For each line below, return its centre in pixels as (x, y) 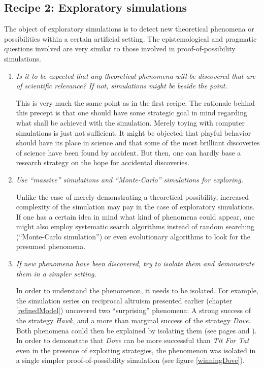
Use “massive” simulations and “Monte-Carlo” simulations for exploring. (129, 179)
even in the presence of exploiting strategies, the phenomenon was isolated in (136, 350)
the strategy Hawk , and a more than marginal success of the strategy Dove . (133, 320)
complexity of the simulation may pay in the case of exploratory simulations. (135, 207)
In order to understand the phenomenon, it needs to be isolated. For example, (137, 290)
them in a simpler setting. (56, 273)
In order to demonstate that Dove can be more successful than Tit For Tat (133, 340)
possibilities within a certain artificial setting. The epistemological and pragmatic (130, 38)
